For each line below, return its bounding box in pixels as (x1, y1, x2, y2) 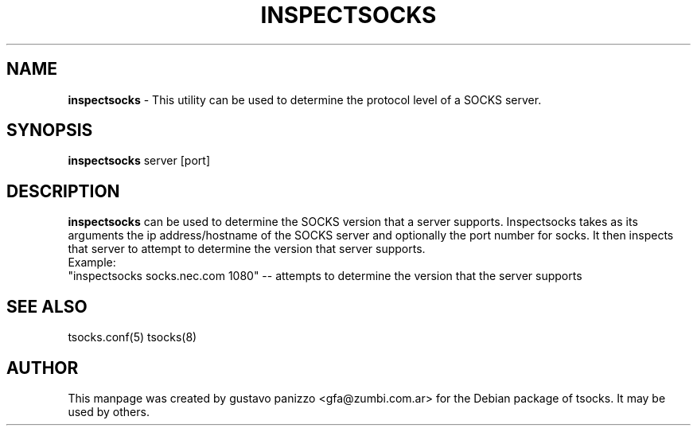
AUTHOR (6, 357, 79, 378)
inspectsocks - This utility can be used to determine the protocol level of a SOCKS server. (68, 92, 542, 107)
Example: (68, 255, 116, 270)
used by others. (68, 404, 150, 418)
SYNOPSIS (6, 120, 93, 141)
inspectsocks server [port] (68, 154, 210, 168)
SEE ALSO (6, 296, 88, 317)
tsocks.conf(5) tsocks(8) (68, 330, 197, 344)
